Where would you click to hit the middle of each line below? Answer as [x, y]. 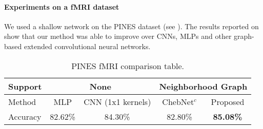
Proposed [228, 101]
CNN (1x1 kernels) [117, 101]
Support [25, 86]
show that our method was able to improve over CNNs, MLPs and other [118, 36]
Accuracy [25, 116]
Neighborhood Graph [203, 86]
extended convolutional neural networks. [87, 46]
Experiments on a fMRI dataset [62, 6]
